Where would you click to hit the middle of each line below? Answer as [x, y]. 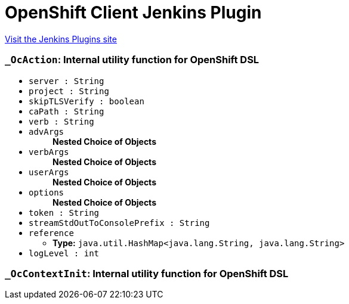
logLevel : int [64, 253]
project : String [69, 91]
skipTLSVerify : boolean [87, 101]
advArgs [47, 131]
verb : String [61, 121]
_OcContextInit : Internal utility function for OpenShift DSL [147, 273]
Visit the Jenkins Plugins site [61, 39]
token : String [64, 213]
